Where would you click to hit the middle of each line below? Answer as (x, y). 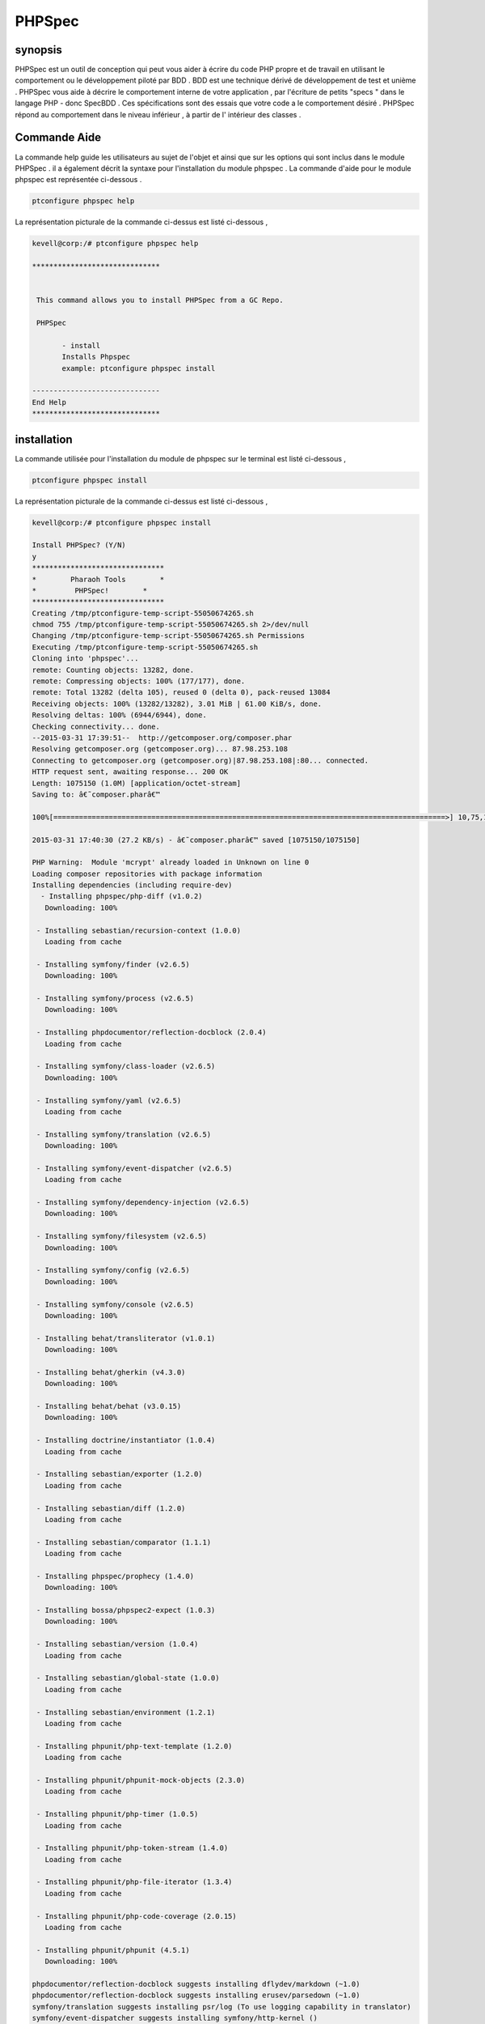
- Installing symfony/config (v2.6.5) (113, 1270)
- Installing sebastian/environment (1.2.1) (126, 1712)
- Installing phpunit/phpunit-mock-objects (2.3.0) (141, 1780)
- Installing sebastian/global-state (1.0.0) (128, 1678)
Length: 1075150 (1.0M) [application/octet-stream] (137, 783)
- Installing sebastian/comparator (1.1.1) (124, 1542)
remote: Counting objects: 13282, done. (113, 670)
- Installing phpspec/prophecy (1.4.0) (115, 1576)
